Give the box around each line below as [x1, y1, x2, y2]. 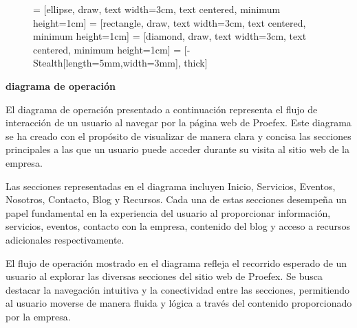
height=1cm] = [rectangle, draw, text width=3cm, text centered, [33, 15, 306, 30]
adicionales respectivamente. [6, 232, 125, 246]
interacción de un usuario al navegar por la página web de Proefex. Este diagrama [6, 115, 351, 130]
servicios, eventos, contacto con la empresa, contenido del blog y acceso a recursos [6, 219, 351, 233]
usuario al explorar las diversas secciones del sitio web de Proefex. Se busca [6, 269, 323, 283]
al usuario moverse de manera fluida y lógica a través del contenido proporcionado [6, 296, 352, 310]
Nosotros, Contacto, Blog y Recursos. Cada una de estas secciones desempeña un [6, 192, 347, 207]
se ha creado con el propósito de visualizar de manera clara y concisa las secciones [6, 128, 351, 143]
